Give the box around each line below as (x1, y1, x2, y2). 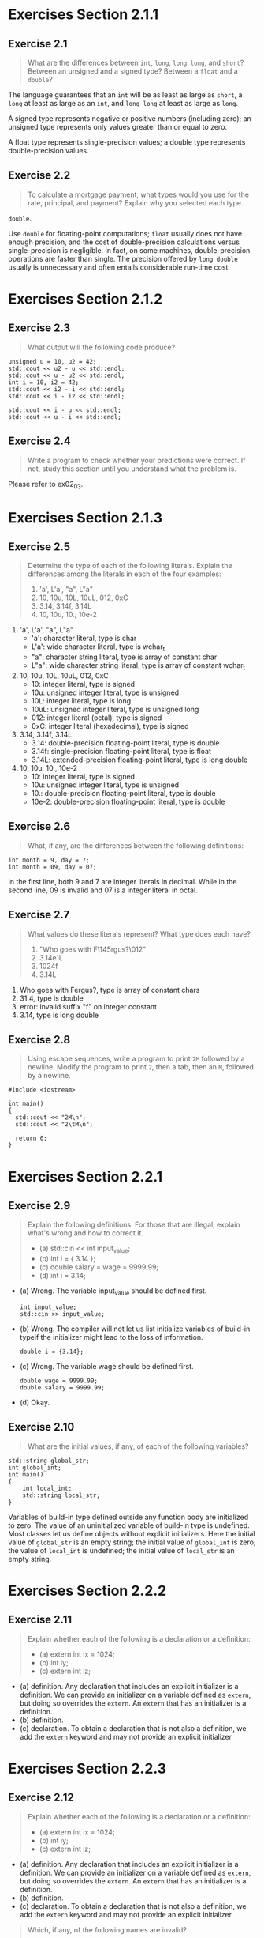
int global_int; (8, 1464, 61, 1472)
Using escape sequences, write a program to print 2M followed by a (27, 1054, 246, 1064)
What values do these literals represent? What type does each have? (27, 929, 251, 938)
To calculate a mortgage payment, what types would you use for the (27, 190, 250, 199)
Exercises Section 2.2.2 (8, 1582, 167, 1600)
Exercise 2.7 (8, 908, 70, 922)
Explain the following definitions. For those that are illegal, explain (27, 1220, 240, 1230)
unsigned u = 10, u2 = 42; (8, 357, 97, 365)
